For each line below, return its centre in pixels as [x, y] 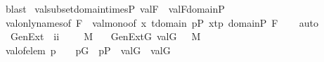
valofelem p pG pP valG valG [88, 50]
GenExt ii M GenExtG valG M [105, 36]
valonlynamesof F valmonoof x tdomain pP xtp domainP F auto [162, 22]
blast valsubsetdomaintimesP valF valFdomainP [115, 8]
